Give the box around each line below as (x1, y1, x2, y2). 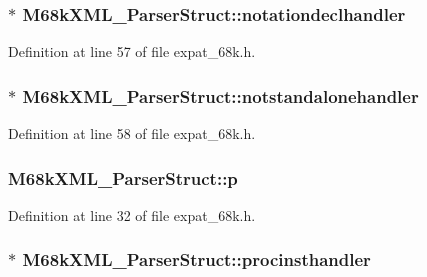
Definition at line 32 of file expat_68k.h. (8, 204, 256, 225)
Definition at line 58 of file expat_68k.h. (8, 123, 256, 144)
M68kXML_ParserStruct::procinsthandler (22, 247, 371, 272)
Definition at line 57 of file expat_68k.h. (8, 41, 256, 62)
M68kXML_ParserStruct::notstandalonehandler (22, 83, 419, 108)
